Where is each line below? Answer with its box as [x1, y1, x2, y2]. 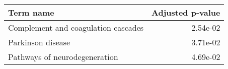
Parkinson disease [8, 36, 70, 48]
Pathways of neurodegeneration [8, 51, 118, 62]
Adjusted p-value [151, 7, 220, 18]
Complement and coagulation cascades [8, 22, 144, 33]
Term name [8, 7, 54, 18]
